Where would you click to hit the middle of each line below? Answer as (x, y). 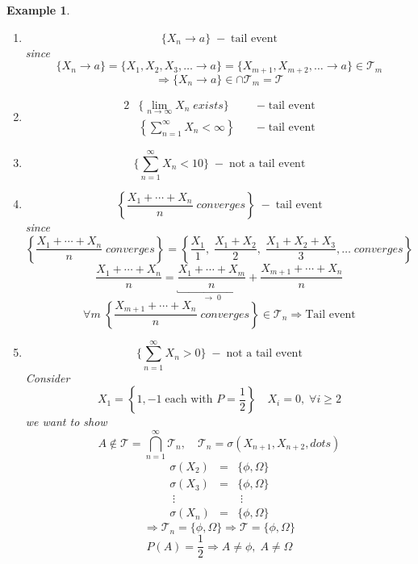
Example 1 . (38, 10)
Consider (48, 377)
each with (189, 400)
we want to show (66, 422)
